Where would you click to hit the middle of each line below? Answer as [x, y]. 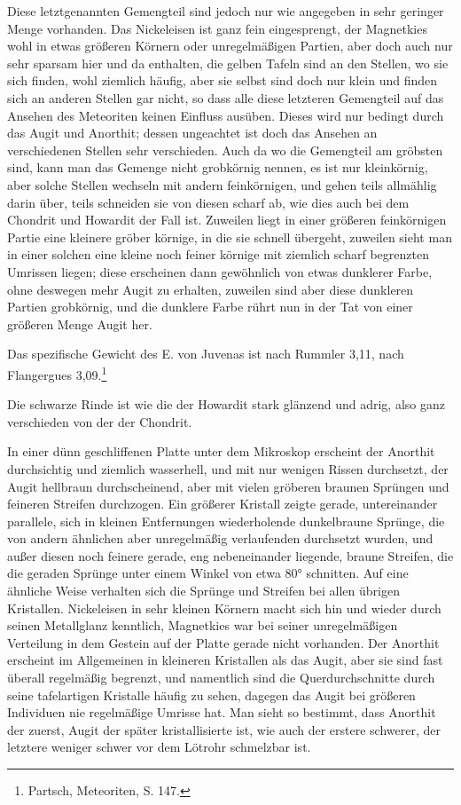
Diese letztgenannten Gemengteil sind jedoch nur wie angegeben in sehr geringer [226, 11]
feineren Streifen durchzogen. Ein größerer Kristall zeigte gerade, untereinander [223, 504]
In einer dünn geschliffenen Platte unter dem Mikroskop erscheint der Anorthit [221, 451]
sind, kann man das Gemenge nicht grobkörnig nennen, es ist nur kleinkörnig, [218, 167]
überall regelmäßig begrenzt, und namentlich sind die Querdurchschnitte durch [221, 678]
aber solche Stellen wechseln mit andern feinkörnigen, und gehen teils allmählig [222, 184]
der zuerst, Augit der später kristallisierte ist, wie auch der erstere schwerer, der [224, 729]
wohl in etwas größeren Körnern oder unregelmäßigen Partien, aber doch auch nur [230, 46]
